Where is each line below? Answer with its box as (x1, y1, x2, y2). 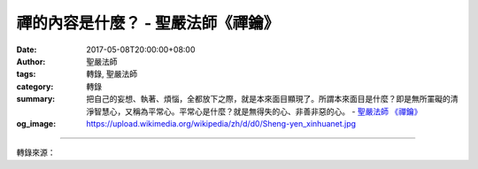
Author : (16, 56, 46, 66)
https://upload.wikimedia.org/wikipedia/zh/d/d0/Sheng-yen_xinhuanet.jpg (86, 118, 357, 128)
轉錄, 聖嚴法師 (86, 69, 137, 80)
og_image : (16, 118, 57, 128)
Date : (16, 44, 37, 55)
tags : (16, 69, 36, 80)
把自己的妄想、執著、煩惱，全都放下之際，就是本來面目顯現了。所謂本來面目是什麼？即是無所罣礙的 (86, 94, 451, 104)
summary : (16, 94, 56, 104)
